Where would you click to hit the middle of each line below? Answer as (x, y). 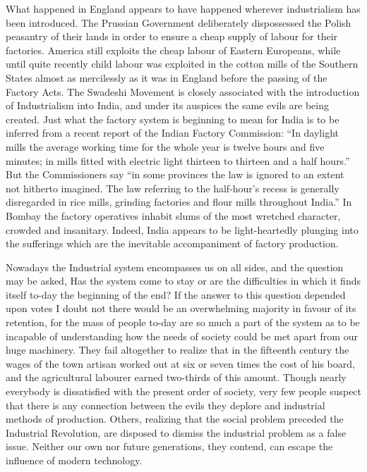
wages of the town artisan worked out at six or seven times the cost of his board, (180, 363)
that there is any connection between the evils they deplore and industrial (166, 405)
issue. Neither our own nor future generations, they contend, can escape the (169, 446)
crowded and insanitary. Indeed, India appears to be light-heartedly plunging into (182, 229)
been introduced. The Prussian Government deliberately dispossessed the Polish (179, 22)
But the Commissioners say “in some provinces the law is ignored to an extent (175, 174)
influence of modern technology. (74, 460)
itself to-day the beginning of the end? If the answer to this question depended (176, 294)
